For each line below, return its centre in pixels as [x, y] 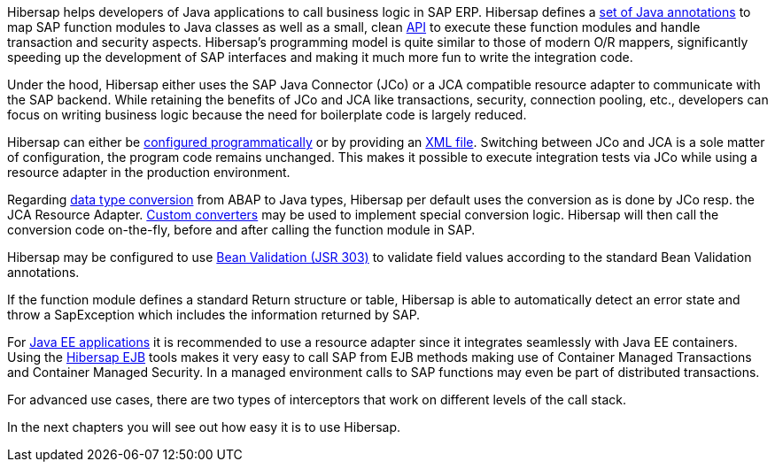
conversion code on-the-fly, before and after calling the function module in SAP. [241, 230]
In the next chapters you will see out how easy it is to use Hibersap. [204, 427]
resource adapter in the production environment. [149, 172]
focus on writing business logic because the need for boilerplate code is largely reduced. [267, 115]
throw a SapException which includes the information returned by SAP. [214, 315]
